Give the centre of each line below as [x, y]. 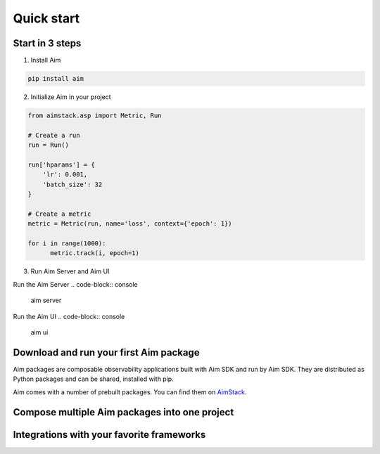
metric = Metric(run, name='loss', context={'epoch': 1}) [130, 224]
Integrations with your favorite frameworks [109, 435]
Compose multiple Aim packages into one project [123, 412]
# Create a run [54, 135]
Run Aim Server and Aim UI [70, 271]
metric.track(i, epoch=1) [95, 253]
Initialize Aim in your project [71, 97]
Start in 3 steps [47, 43]
